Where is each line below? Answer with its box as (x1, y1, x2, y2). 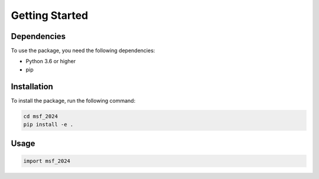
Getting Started (11, 9, 89, 22)
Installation (11, 82, 53, 92)
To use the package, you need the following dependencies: (11, 47, 155, 54)
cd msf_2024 (23, 113, 58, 119)
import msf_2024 (23, 157, 71, 164)
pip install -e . (23, 121, 74, 128)
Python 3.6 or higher (25, 58, 76, 65)
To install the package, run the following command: (11, 97, 136, 104)
